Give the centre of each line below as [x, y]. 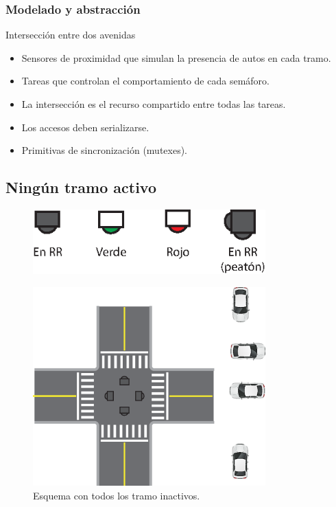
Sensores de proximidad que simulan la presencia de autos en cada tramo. [176, 57]
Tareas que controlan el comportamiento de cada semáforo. [145, 81]
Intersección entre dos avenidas [71, 35]
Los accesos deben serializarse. [85, 127]
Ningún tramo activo [81, 187]
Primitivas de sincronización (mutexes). [105, 150]
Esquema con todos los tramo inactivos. [117, 495]
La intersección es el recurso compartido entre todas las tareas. [154, 104]
